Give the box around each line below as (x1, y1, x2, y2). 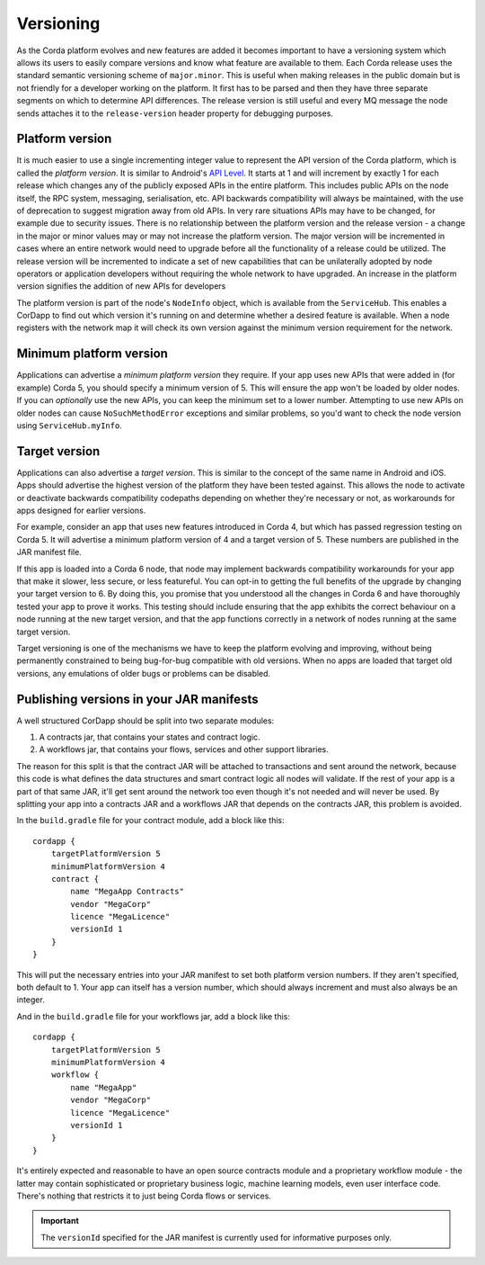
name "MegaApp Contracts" (70, 886, 184, 897)
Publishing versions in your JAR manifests (16, 691, 259, 706)
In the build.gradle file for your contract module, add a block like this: (16, 815, 285, 826)
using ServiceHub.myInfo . (16, 419, 123, 431)
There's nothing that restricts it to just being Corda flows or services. (16, 1190, 271, 1201)
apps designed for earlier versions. (16, 505, 146, 516)
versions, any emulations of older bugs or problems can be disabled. (16, 668, 271, 678)
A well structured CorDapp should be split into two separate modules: (16, 715, 275, 726)
